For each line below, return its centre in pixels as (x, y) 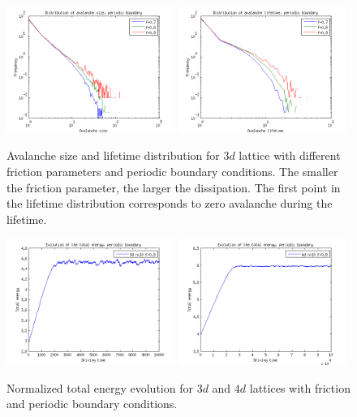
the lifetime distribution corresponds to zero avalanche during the (170, 203)
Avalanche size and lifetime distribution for (113, 155)
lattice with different (290, 155)
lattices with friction (300, 387)
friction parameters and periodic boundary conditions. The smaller (172, 171)
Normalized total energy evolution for (100, 387)
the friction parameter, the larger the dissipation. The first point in (174, 187)
